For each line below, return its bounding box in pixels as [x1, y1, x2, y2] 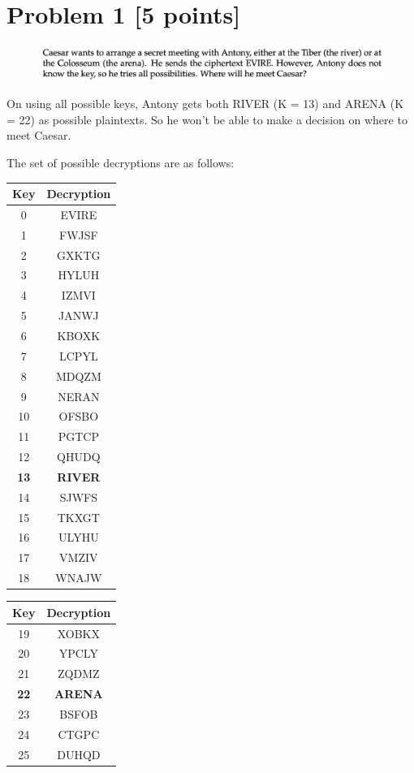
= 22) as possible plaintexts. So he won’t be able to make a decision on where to [6, 110, 408, 127]
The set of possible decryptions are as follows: [6, 153, 235, 171]
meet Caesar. [6, 127, 71, 144]
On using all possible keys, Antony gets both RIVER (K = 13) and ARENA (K [6, 95, 404, 112]
